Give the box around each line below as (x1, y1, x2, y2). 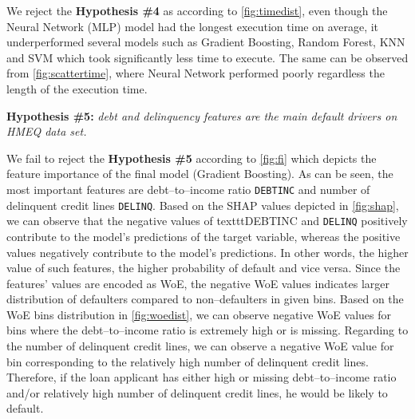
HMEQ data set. (6, 123, 87, 140)
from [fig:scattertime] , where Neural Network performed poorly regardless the (6, 65, 385, 81)
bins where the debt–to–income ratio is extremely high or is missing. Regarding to (6, 322, 409, 338)
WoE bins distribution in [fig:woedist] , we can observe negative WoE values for (6, 306, 391, 322)
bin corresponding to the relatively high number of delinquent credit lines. (6, 353, 369, 370)
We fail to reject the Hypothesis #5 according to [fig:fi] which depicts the (6, 149, 377, 166)
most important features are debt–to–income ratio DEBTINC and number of (6, 180, 370, 197)
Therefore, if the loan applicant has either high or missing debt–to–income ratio (6, 369, 397, 385)
